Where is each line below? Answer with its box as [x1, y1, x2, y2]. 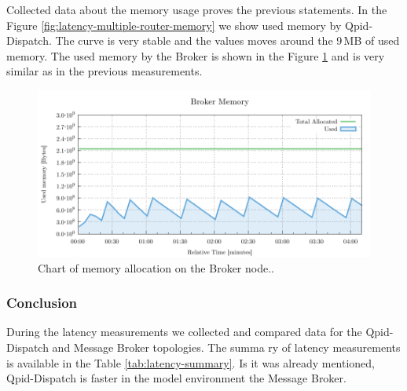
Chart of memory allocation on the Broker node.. [38, 259, 274, 276]
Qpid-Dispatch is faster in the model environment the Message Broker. [6, 370, 346, 386]
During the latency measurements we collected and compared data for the [6, 323, 362, 340]
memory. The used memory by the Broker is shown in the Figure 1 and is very [6, 47, 385, 64]
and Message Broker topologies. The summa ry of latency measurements [52, 338, 401, 355]
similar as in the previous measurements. [6, 63, 203, 79]
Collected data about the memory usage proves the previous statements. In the [6, 2, 387, 17]
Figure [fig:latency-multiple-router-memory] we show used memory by [6, 16, 342, 33]
